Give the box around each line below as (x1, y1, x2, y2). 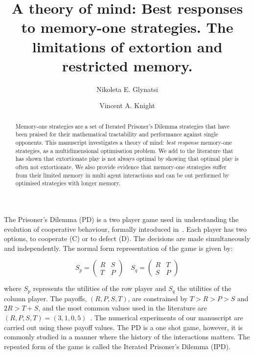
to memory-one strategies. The (21, 17, 233, 37)
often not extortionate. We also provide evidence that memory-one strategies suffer (15, 162, 227, 171)
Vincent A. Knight (99, 100, 155, 111)
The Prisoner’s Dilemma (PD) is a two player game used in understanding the (4, 214, 239, 224)
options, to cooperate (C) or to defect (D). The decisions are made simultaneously (4, 233, 251, 244)
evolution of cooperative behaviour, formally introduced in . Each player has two (4, 223, 247, 234)
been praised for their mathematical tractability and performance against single (15, 130, 218, 138)
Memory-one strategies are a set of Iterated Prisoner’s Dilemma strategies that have (15, 122, 230, 130)
